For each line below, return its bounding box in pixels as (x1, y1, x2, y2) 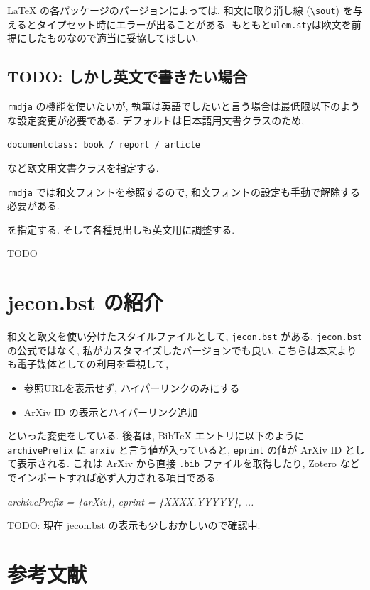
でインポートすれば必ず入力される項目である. (7, 470, 219, 485)
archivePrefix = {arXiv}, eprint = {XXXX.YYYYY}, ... (7, 493, 254, 508)
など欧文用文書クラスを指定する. (7, 160, 159, 175)
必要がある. (7, 198, 60, 213)
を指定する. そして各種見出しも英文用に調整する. (7, 222, 235, 236)
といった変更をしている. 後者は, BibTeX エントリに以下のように (7, 428, 305, 443)
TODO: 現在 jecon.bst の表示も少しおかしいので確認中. (7, 518, 261, 532)
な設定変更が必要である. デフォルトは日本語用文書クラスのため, (7, 112, 305, 127)
